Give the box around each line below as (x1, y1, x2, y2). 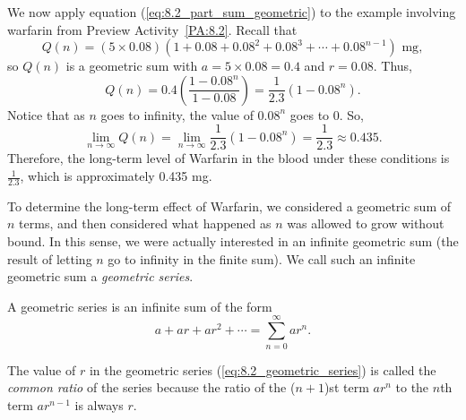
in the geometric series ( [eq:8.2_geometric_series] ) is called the (89, 360, 436, 379)
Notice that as (7, 105, 85, 124)
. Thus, (373, 56, 412, 75)
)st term (324, 378, 369, 397)
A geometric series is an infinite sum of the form (7, 296, 272, 315)
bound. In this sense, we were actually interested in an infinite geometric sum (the (7, 232, 459, 251)
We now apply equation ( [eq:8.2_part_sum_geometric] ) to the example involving (7, 3, 456, 21)
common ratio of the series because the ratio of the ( (7, 378, 296, 397)
